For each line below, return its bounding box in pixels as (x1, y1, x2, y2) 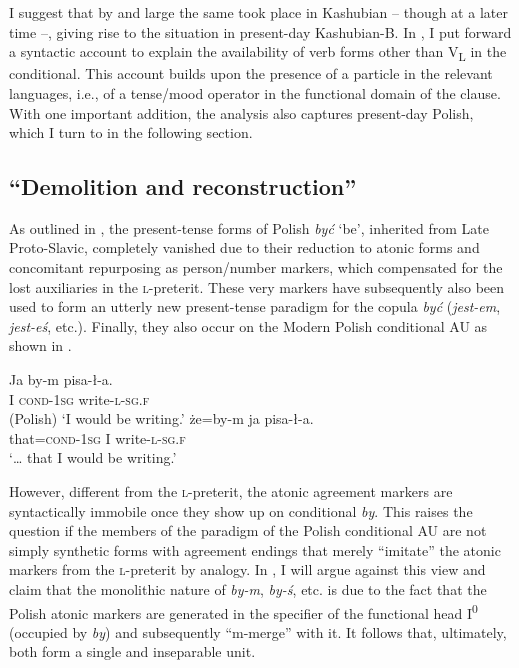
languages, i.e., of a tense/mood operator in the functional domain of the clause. (9, 82, 501, 103)
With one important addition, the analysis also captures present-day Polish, (9, 102, 474, 123)
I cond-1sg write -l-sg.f (9, 388, 150, 409)
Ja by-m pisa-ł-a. (9, 369, 113, 390)
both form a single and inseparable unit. (9, 641, 256, 662)
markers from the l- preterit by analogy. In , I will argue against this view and (9, 559, 486, 580)
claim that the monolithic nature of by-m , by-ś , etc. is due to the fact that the (9, 578, 487, 599)
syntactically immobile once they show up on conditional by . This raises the (9, 500, 473, 521)
